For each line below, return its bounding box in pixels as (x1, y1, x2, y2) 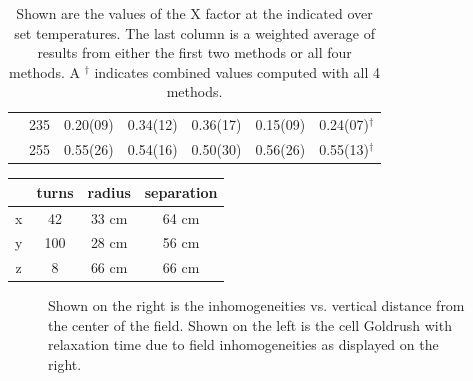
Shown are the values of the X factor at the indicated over (16, 3, 373, 23)
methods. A (9, 61, 80, 82)
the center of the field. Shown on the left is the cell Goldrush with (48, 314, 452, 335)
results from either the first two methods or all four (37, 42, 352, 63)
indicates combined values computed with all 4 (94, 61, 381, 82)
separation (144, 181, 218, 202)
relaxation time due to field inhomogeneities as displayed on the (48, 334, 439, 355)
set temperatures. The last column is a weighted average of (14, 22, 375, 43)
